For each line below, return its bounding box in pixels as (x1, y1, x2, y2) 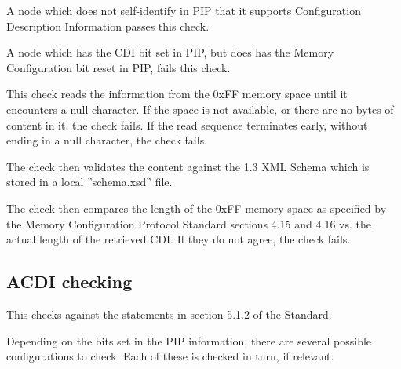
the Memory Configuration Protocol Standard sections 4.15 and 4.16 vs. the (6, 215, 371, 232)
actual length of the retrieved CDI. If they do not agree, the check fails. (6, 231, 351, 247)
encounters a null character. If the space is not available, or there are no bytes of (6, 100, 394, 117)
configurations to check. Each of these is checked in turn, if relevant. (6, 348, 334, 364)
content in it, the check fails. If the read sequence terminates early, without (6, 116, 368, 133)
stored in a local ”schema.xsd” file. (6, 174, 173, 190)
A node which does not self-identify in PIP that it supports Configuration (6, 2, 361, 18)
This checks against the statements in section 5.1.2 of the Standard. (6, 305, 332, 322)
